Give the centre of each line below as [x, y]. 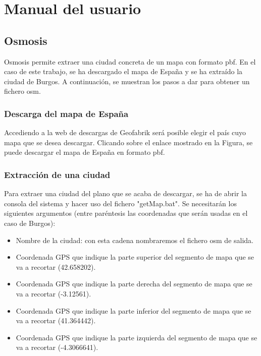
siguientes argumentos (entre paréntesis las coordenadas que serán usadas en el [126, 213]
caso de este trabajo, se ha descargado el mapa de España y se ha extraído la [123, 71]
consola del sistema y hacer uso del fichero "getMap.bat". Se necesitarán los [120, 203]
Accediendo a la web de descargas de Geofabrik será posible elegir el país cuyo [125, 132]
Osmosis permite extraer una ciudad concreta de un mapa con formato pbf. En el [130, 61]
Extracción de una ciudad [57, 174]
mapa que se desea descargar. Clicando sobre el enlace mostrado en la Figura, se [128, 142]
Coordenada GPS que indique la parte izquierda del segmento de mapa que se [137, 337]
